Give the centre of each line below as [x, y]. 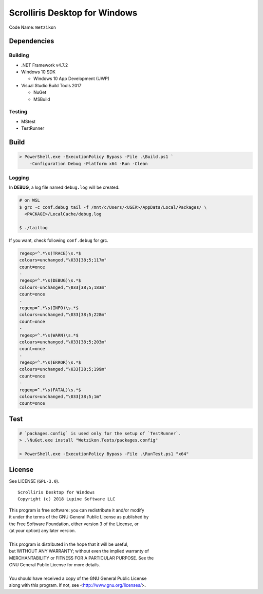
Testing [18, 112]
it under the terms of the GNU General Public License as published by [79, 517]
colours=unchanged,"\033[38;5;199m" [63, 369]
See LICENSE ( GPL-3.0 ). [34, 481]
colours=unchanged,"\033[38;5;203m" [63, 342]
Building [19, 55]
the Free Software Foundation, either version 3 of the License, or [74, 524]
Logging [19, 178]
